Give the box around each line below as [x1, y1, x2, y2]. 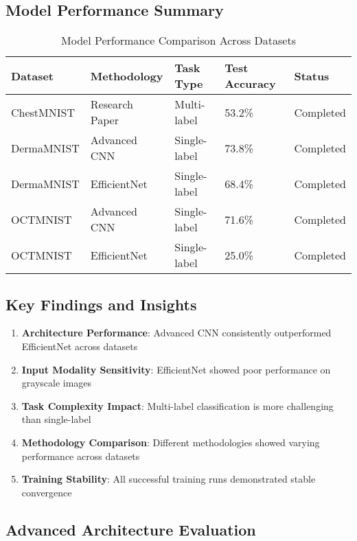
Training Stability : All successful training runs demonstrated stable [21, 472, 316, 486]
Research [90, 96, 133, 113]
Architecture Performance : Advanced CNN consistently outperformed [21, 325, 332, 340]
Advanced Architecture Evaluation [5, 518, 256, 540]
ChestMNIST [11, 104, 75, 120]
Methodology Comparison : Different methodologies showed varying [21, 435, 320, 449]
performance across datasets [21, 448, 140, 463]
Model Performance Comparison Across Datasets [61, 32, 296, 49]
